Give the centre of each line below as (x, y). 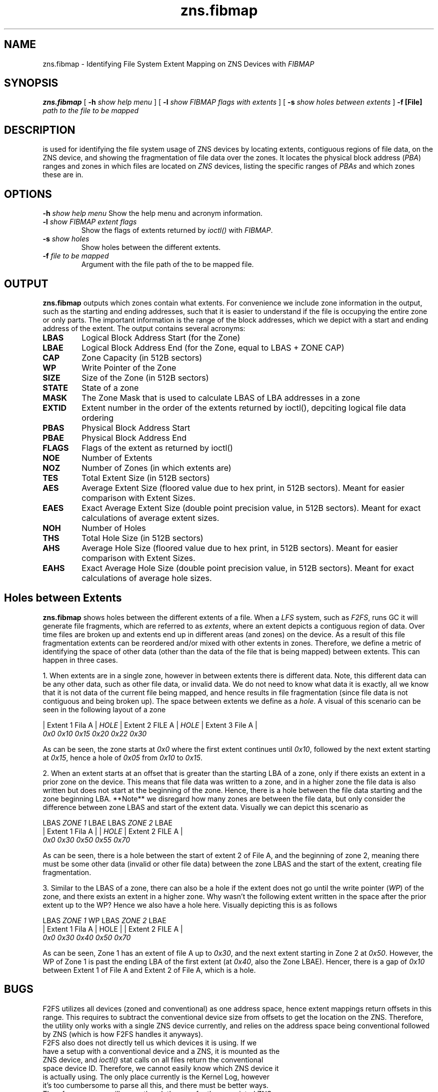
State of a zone (110, 387)
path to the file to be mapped (91, 111)
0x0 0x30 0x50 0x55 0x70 (86, 840)
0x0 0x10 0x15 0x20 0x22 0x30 (95, 733)
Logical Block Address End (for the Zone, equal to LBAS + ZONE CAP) (213, 347)
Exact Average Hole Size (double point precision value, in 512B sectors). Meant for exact (248, 568)
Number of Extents (117, 458)
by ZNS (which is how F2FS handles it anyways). (123, 1034)
